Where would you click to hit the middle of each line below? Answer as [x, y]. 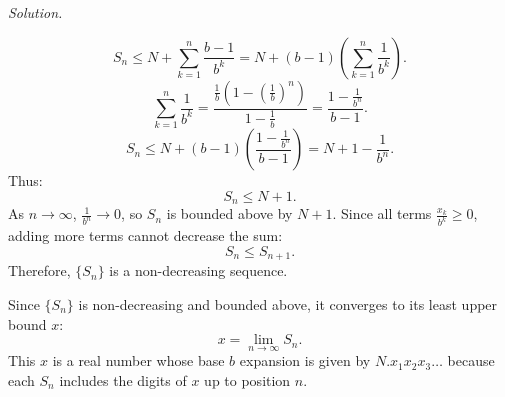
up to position [247, 379]
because [471, 360]
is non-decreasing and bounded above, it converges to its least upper [288, 303]
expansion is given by [305, 360]
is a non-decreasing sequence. [198, 270]
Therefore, [39, 270]
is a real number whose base [138, 360]
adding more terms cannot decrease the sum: [145, 235]
